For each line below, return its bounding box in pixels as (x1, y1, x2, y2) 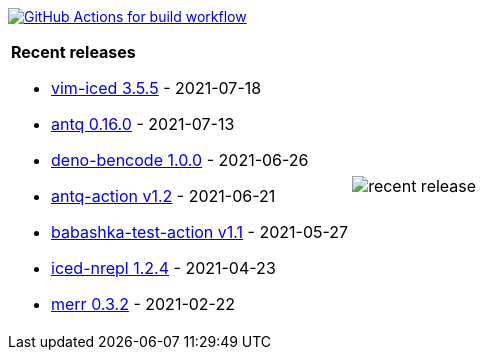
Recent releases (11, 42, 136, 62)
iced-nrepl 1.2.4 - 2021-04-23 (51, 258, 276, 278)
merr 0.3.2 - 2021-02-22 (51, 294, 235, 314)
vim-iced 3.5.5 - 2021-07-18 (51, 78, 262, 98)
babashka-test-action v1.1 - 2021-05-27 (51, 222, 349, 242)
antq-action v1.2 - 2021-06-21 (51, 186, 276, 206)
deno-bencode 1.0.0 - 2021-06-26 (51, 150, 309, 170)
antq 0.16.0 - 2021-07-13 (51, 114, 235, 134)
